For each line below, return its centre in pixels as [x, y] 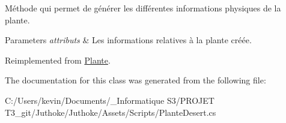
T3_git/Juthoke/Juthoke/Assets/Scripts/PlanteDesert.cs [111, 112]
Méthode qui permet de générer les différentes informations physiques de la [143, 8]
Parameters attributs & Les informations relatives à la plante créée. [128, 40]
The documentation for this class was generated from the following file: [135, 80]
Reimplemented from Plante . [58, 60]
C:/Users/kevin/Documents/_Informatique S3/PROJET [110, 100]
